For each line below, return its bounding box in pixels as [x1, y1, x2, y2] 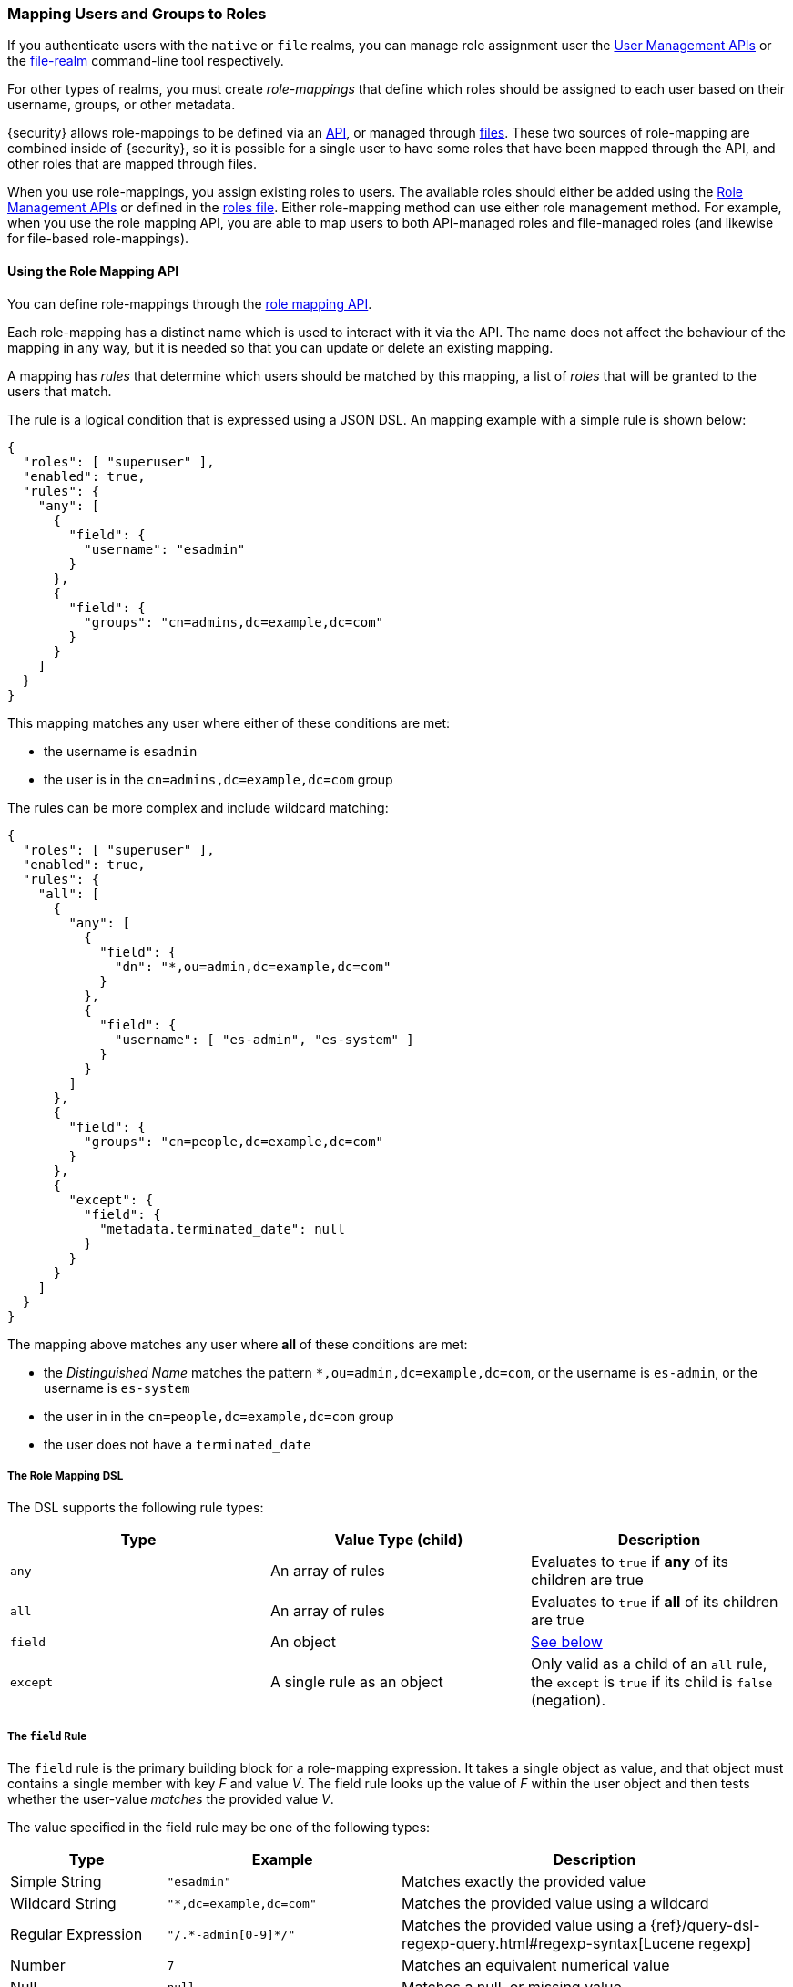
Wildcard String [10, 1894, 117, 1913]
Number [10, 1956, 66, 1975]
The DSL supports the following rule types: [7, 1500, 264, 1516]
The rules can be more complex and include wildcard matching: [7, 799, 389, 815]
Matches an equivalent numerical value [401, 1956, 670, 1975]
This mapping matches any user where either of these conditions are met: [7, 714, 451, 731]
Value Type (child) [334, 1531, 463, 1550]
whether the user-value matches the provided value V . [7, 1791, 334, 1808]
